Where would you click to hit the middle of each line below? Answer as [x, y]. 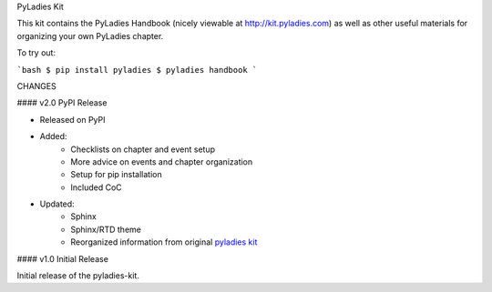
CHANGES [36, 86]
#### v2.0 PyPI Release [62, 103]
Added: [53, 136]
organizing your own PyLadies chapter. [90, 35]
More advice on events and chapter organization [162, 161]
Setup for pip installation [117, 175]
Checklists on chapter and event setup [143, 149]
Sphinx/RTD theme [106, 229]
